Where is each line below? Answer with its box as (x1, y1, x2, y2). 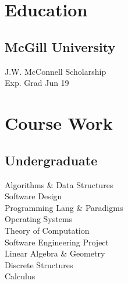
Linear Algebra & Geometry (5, 247, 105, 259)
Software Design (5, 190, 62, 202)
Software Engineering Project (5, 235, 109, 248)
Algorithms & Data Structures (5, 178, 113, 191)
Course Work (5, 111, 113, 135)
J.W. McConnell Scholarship (5, 65, 106, 77)
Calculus (5, 270, 35, 282)
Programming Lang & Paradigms (5, 201, 123, 213)
